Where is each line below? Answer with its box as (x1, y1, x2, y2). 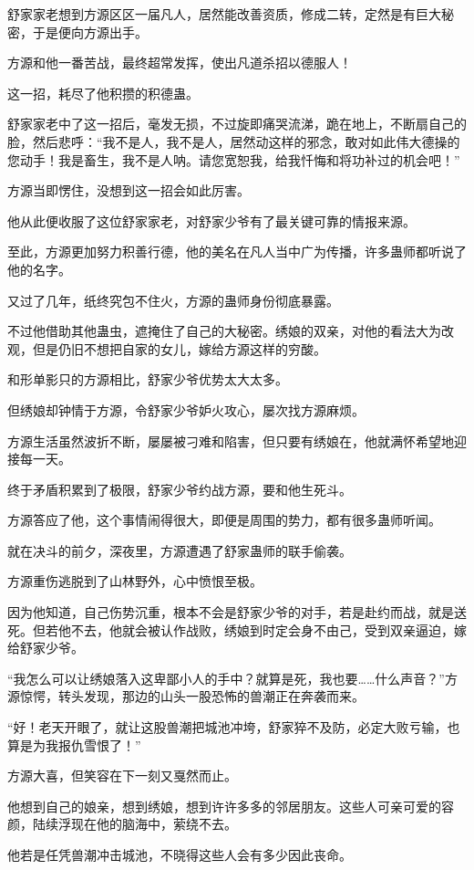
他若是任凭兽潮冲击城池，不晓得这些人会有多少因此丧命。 (7, 845, 352, 864)
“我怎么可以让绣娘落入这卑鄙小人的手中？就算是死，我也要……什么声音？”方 (7, 668, 458, 687)
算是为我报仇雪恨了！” (7, 735, 141, 754)
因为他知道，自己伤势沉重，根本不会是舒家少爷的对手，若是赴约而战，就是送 (7, 603, 467, 622)
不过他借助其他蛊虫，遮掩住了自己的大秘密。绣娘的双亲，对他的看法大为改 (7, 321, 454, 341)
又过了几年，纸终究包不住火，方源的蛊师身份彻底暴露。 (7, 290, 339, 309)
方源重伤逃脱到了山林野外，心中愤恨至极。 (7, 571, 263, 591)
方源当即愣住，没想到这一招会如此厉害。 (7, 181, 250, 200)
